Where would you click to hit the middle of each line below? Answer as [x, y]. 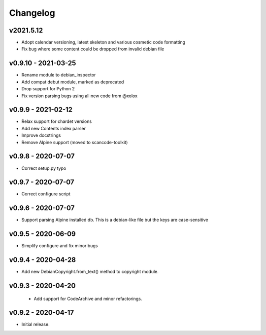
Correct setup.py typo [44, 168]
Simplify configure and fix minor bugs [60, 246]
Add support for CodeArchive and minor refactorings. [88, 298]
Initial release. [35, 324]
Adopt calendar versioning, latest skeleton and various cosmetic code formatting [103, 42]
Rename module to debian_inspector [59, 75]
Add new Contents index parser [54, 128]
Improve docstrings [41, 135]
